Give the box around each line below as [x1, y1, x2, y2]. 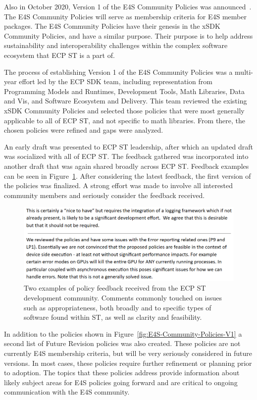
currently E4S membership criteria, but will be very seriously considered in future [4, 348, 253, 358]
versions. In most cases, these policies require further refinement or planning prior [4, 357, 252, 368]
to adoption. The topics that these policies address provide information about [4, 367, 240, 378]
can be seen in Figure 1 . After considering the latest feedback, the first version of [4, 170, 251, 181]
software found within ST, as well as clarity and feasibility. [24, 312, 202, 322]
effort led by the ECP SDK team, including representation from [19, 76, 212, 87]
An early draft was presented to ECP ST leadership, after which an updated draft [4, 141, 253, 151]
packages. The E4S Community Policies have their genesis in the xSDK [4, 21, 220, 31]
